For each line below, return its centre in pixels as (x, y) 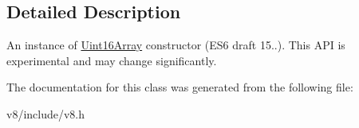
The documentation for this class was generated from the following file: (180, 87)
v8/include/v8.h (46, 113)
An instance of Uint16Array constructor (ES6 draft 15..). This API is (176, 45)
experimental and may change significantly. (112, 60)
